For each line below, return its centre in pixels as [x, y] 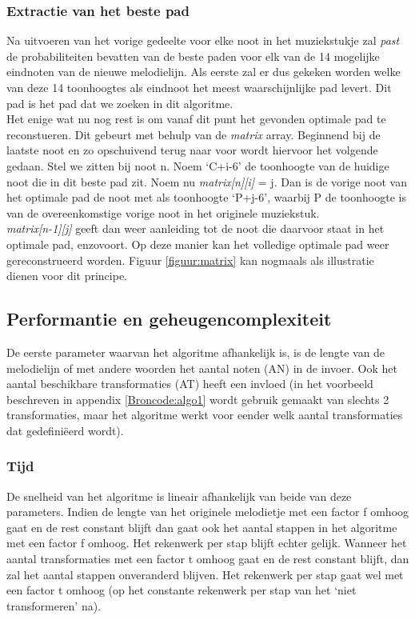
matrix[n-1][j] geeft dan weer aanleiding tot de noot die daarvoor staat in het [196, 228]
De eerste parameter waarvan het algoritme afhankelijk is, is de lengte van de [196, 352]
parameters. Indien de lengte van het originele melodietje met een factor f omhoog [208, 512]
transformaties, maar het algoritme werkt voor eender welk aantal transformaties [205, 415]
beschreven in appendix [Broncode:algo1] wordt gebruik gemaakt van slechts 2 [198, 399]
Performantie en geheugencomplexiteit [169, 319]
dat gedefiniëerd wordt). [65, 430]
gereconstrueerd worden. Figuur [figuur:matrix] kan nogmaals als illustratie [190, 260]
